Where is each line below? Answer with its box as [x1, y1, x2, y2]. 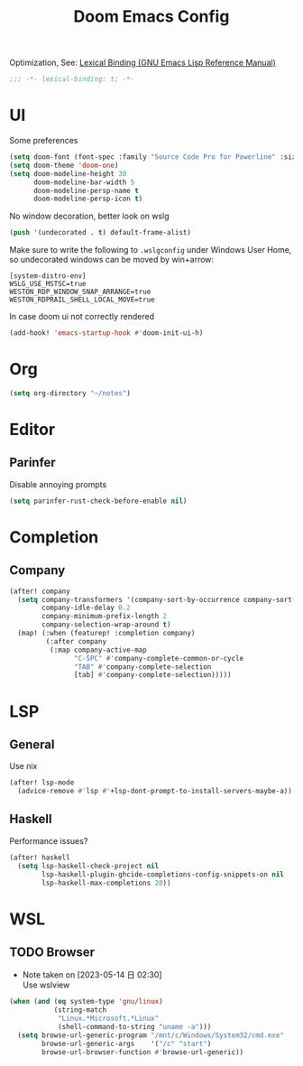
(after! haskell [9, 853, 70, 862]
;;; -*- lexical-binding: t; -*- [9, 75, 135, 84]
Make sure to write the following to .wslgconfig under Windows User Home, [9, 245, 292, 255]
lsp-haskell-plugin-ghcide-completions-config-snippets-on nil [41, 869, 284, 879]
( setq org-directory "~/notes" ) [9, 388, 131, 398]
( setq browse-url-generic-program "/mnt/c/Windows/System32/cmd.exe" [17, 1031, 284, 1040]
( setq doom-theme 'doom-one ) [9, 161, 119, 170]
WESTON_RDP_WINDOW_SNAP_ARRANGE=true [9, 287, 151, 297]
